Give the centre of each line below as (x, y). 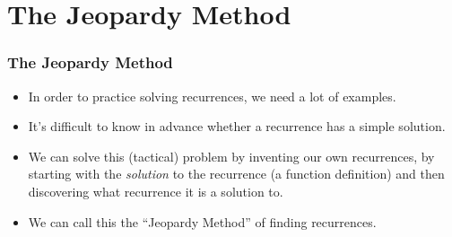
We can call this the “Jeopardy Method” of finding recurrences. (202, 221)
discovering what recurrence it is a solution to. (156, 191)
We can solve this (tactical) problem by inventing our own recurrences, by (231, 156)
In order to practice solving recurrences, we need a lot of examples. (212, 96)
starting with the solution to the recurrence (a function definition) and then (236, 174)
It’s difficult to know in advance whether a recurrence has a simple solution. (237, 126)
